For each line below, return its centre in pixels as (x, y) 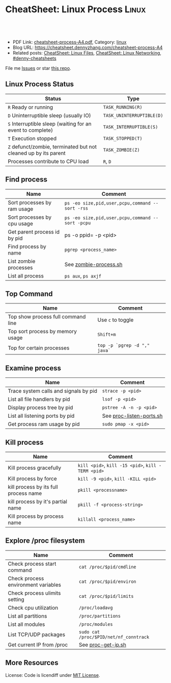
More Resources (32, 663)
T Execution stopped (32, 138)
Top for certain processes (39, 348)
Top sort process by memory (42, 332)
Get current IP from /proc (38, 645)
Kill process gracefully (35, 468)
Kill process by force (32, 479)
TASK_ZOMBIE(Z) (121, 150)
